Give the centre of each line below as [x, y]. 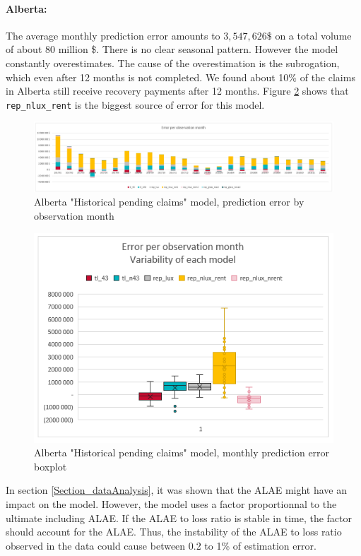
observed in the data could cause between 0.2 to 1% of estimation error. [161, 545]
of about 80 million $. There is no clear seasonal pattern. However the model [172, 49]
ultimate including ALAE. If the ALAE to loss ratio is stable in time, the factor [179, 517]
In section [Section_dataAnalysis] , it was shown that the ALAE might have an [176, 490]
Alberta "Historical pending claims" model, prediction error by [169, 202]
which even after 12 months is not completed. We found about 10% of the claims [180, 77]
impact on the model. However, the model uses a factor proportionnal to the [171, 503]
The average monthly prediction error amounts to [113, 35]
